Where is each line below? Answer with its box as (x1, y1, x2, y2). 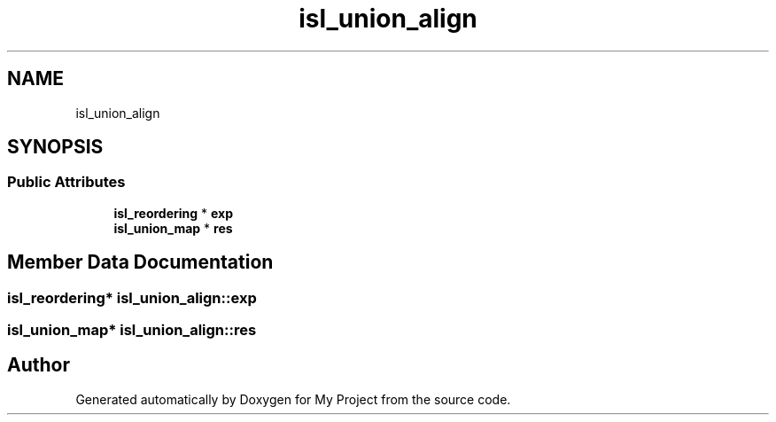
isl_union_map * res (113, 220, 233, 236)
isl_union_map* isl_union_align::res (7, 321, 257, 340)
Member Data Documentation (7, 251, 274, 274)
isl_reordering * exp (113, 205, 234, 221)
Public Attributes (7, 173, 126, 191)
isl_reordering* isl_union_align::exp (7, 288, 257, 307)
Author (7, 354, 70, 377)
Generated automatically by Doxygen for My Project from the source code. (75, 391, 511, 407)
